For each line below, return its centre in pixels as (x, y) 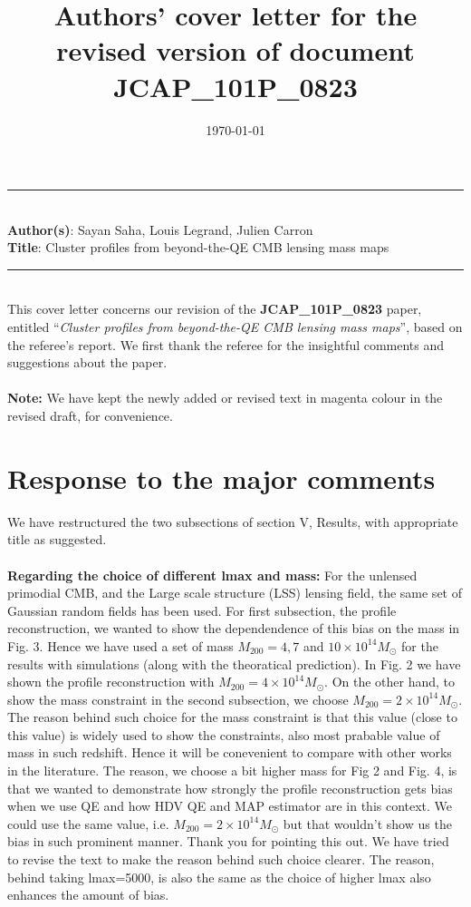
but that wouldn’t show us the (367, 823)
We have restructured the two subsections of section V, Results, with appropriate (233, 521)
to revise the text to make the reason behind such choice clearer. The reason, (221, 859)
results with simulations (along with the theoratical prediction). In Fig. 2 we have (234, 663)
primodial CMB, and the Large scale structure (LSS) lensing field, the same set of (235, 593)
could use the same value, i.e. (88, 823)
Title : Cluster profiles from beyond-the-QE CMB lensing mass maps (198, 247)
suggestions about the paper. (87, 362)
